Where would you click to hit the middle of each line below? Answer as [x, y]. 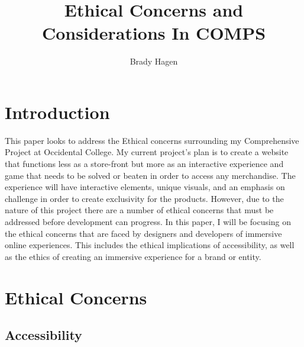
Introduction [57, 112]
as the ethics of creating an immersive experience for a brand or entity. [133, 256]
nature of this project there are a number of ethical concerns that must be [139, 210]
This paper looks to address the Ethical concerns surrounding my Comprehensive [152, 140]
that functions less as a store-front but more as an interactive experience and [144, 164]
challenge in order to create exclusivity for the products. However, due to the [144, 198]
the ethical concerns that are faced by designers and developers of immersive [143, 233]
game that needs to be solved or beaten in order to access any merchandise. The [150, 175]
